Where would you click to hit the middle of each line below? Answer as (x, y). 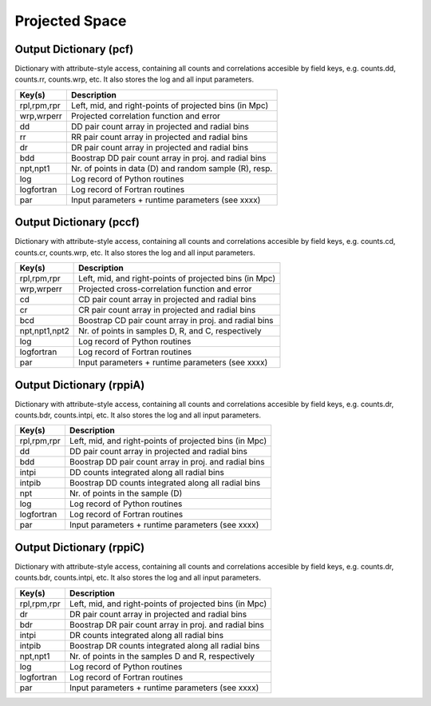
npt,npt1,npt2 (44, 331)
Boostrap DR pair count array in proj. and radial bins (167, 624)
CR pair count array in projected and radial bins (167, 310)
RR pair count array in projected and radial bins (159, 137)
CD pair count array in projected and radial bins (168, 300)
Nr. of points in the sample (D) (126, 493)
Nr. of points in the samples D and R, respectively (162, 656)
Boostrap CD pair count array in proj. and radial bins (176, 321)
